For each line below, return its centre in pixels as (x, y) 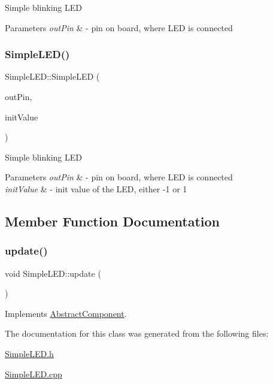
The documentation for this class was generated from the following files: (137, 333)
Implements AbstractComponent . (66, 313)
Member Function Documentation (113, 221)
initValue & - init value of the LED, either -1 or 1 (96, 188)
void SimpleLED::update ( (53, 273)
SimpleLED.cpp (34, 374)
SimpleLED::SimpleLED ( (52, 76)
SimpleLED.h (29, 353)
